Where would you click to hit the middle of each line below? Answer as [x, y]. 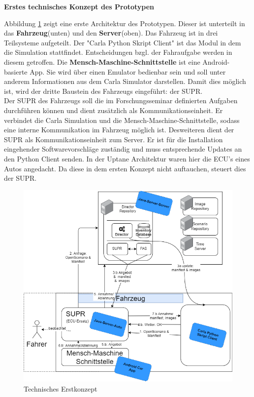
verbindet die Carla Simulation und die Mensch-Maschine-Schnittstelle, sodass [122, 120]
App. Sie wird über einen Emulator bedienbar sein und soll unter [128, 71]
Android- [216, 61]
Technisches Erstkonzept [61, 388]
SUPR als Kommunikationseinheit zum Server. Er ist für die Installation [113, 139]
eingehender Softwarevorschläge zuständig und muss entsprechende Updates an [123, 149]
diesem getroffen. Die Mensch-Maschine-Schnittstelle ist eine [102, 61]
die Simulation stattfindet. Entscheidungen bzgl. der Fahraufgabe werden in [118, 52]
